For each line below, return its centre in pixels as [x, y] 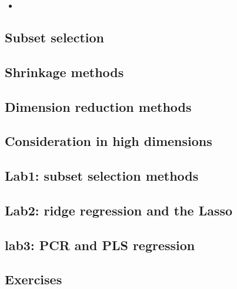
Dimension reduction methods [98, 106]
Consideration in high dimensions [109, 141]
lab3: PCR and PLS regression [100, 245]
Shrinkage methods [64, 72]
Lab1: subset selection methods [102, 176]
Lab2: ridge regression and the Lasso [119, 210]
